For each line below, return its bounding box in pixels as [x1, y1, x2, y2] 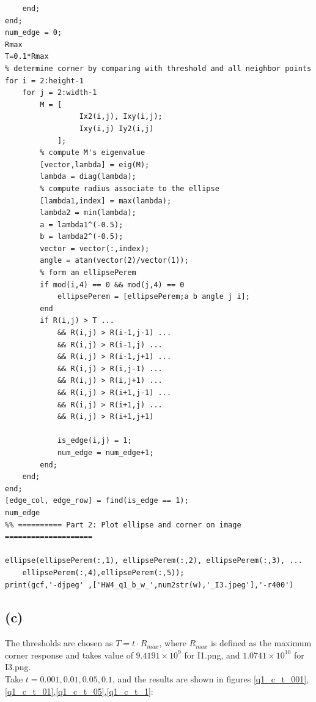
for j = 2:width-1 [22, 88, 97, 97]
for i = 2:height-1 [5, 76, 84, 85]
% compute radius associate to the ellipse [40, 184, 219, 193]
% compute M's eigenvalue [40, 148, 145, 157]
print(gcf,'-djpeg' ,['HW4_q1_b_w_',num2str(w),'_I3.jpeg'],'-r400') [5, 580, 294, 589]
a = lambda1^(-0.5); [40, 220, 123, 229]
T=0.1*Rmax [5, 52, 49, 61]
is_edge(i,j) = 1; [57, 436, 132, 445]
